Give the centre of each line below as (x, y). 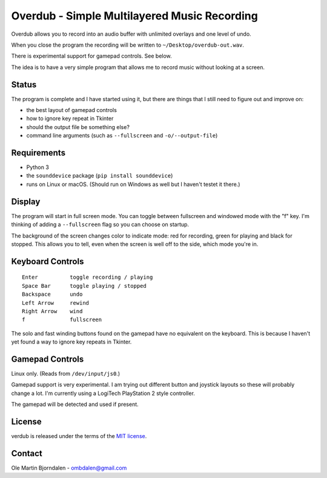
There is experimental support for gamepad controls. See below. (91, 56)
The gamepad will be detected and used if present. (75, 404)
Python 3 (38, 167)
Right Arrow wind (52, 311)
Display (26, 201)
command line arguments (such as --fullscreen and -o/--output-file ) (122, 136)
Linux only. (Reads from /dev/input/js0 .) (66, 373)
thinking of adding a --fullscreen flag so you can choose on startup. (100, 225)
